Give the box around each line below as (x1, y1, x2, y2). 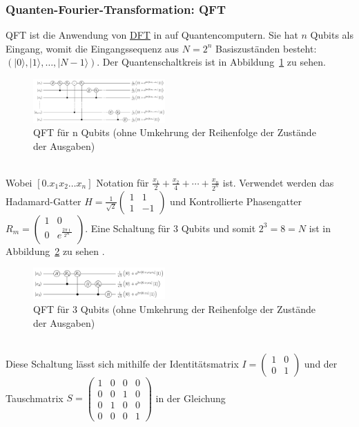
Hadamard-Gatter (6, 193, 81, 208)
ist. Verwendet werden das (222, 175, 334, 189)
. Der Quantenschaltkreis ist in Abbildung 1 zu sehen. (97, 55, 326, 69)
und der (304, 356, 338, 370)
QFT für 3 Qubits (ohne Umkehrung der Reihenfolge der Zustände (33, 301, 316, 316)
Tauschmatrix (6, 390, 64, 405)
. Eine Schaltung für (85, 220, 171, 235)
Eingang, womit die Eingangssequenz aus (6, 41, 179, 55)
